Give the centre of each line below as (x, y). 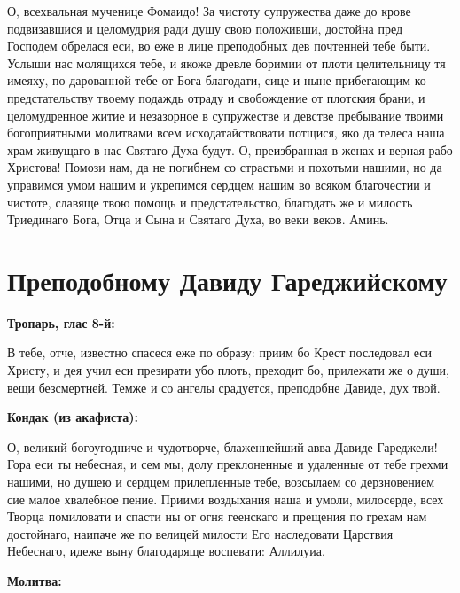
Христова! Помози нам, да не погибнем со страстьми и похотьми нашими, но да (225, 167)
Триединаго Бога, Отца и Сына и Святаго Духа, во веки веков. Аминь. (198, 219)
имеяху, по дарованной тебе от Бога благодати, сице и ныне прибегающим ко (217, 80)
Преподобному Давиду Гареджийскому (227, 280)
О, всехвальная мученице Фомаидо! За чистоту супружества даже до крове (209, 11)
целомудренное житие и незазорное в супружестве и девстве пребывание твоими (226, 115)
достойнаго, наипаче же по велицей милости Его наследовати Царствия (200, 533)
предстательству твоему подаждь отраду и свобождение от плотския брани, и (216, 97)
